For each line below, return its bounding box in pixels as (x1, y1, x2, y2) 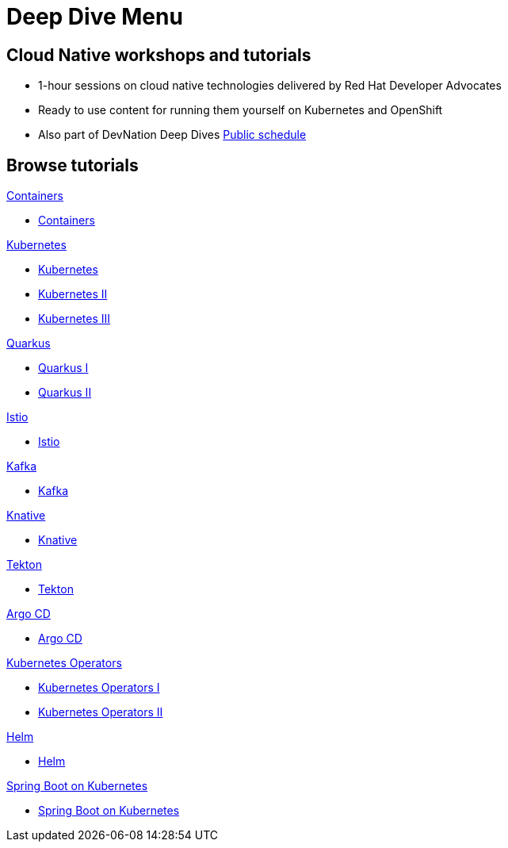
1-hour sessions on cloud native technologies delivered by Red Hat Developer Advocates (38, 79, 502, 93)
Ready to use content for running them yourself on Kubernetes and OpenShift (38, 103, 443, 117)
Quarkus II (38, 386, 92, 400)
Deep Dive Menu (6, 3, 183, 30)
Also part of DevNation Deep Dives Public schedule (38, 128, 307, 142)
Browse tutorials (6, 155, 139, 175)
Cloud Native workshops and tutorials (6, 44, 311, 65)
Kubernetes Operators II (38, 705, 163, 719)
